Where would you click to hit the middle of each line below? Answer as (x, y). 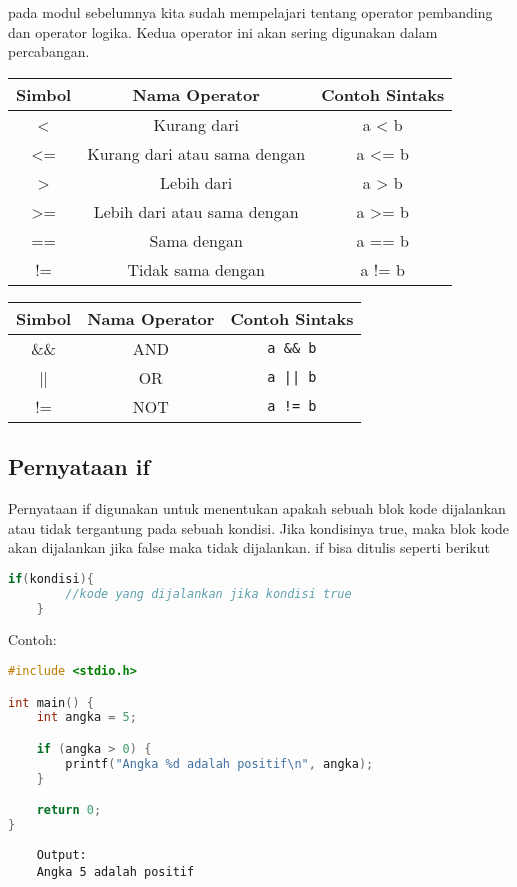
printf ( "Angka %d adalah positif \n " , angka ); (219, 763)
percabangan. (49, 51)
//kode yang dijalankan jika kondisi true (208, 593)
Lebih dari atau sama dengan (196, 211)
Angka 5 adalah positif (115, 871)
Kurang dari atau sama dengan (196, 153)
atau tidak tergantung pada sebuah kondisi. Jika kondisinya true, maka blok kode (259, 527)
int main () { (51, 702)
